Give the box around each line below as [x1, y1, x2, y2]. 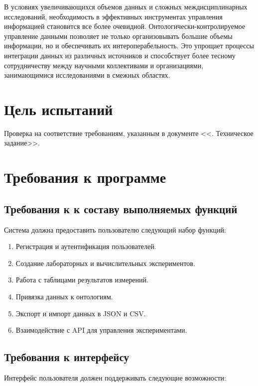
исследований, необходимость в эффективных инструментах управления [4, 11, 223, 21]
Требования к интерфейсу [4, 349, 129, 365]
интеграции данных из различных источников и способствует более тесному [4, 50, 236, 60]
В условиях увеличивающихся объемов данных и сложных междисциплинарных [4, 1, 248, 11]
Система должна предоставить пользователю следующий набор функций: [4, 224, 226, 235]
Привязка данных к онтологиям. [15, 291, 113, 302]
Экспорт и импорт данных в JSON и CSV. [15, 308, 146, 318]
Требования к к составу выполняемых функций [4, 201, 238, 216]
